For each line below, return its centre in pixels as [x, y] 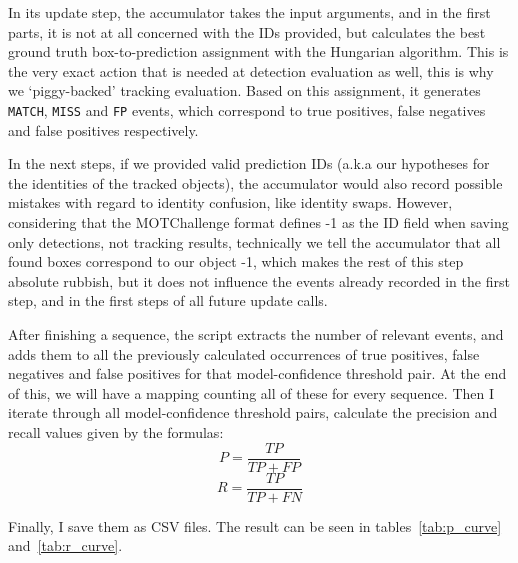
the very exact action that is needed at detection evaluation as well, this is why [251, 70]
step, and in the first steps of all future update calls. [168, 300]
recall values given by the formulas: [116, 431]
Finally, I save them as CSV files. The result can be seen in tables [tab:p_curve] [255, 525]
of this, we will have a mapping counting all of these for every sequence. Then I [251, 392]
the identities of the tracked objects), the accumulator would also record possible [255, 182]
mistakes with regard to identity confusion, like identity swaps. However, [230, 202]
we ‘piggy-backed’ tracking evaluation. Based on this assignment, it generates [244, 90]
